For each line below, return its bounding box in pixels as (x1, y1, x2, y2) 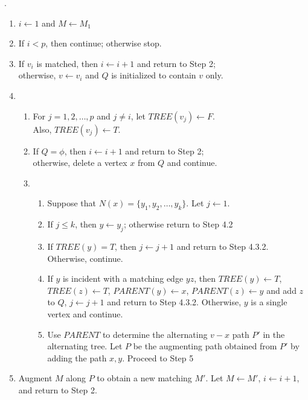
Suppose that (47, 197, 96, 209)
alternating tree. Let (47, 340, 123, 352)
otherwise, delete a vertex (33, 156, 127, 169)
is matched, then (36, 57, 98, 69)
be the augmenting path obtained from (133, 340, 277, 352)
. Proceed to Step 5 (122, 351, 194, 364)
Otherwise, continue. (47, 252, 123, 264)
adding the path (47, 351, 107, 364)
